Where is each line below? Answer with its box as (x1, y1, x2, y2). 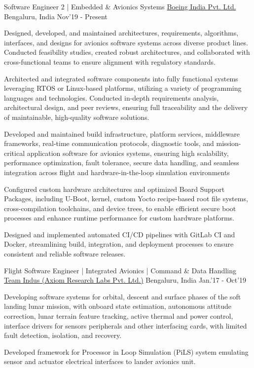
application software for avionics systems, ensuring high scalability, (27, 147, 229, 158)
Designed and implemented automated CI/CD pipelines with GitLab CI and (4, 229, 235, 239)
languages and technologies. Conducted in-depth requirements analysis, (4, 92, 219, 103)
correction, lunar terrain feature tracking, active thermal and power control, (4, 311, 233, 321)
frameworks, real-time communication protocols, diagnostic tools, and (4, 138, 214, 148)
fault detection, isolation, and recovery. (4, 330, 122, 340)
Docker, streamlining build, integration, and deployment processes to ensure (4, 239, 234, 249)
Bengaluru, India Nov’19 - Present (4, 11, 108, 21)
